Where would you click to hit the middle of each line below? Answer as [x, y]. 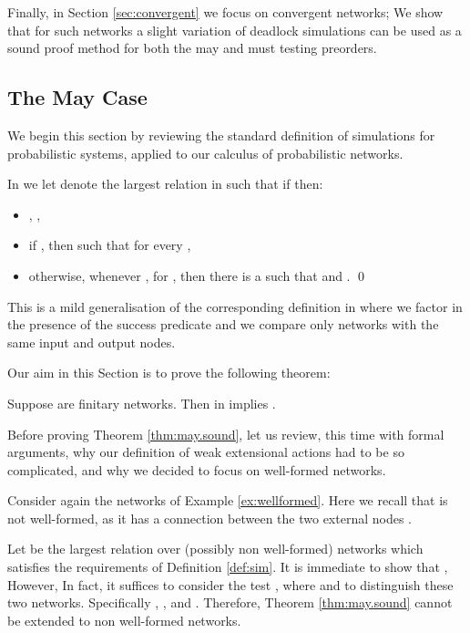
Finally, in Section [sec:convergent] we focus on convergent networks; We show [225, 12]
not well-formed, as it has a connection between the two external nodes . [209, 518]
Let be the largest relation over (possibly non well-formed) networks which [215, 549]
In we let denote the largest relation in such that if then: [165, 184]
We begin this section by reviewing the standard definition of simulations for [221, 135]
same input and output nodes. [92, 342]
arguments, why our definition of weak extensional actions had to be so [206, 452]
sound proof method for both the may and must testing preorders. [192, 48]
